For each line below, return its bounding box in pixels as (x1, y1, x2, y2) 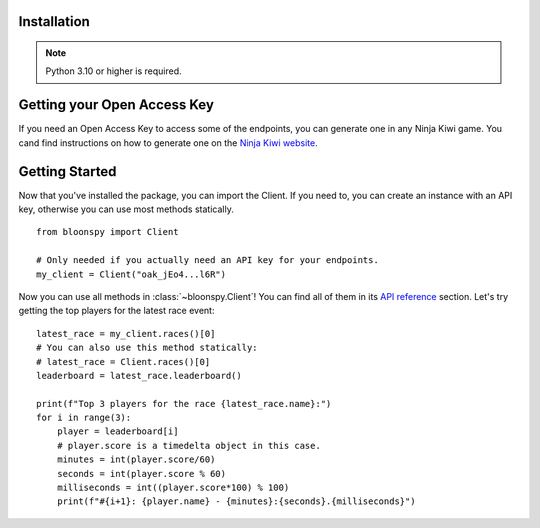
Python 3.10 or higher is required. (45, 65, 182, 77)
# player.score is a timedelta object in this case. (56, 440, 322, 451)
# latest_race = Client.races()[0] (36, 356, 211, 367)
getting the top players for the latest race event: (18, 305, 215, 317)
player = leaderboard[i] (56, 426, 179, 437)
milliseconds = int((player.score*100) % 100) (56, 482, 290, 494)
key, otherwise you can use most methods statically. (18, 203, 234, 215)
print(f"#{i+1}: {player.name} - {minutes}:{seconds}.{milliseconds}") (56, 496, 416, 507)
